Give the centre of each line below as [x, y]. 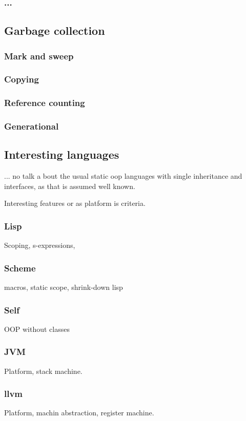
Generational [32, 126]
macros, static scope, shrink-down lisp [64, 287]
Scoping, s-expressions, [40, 245]
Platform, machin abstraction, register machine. [79, 413]
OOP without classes [37, 329]
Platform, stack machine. [43, 371]
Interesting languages [62, 154]
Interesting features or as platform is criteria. [75, 203]
